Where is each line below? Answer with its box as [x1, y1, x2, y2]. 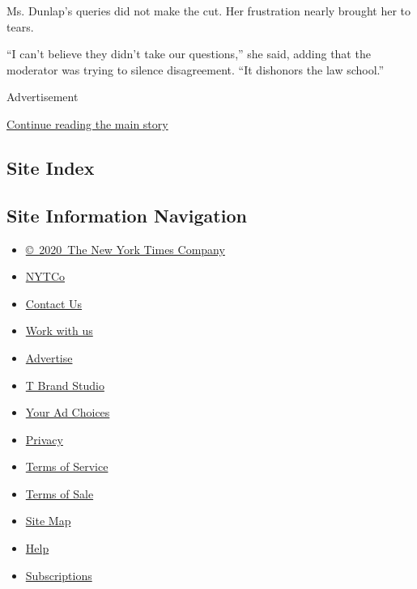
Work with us [25, 322, 93, 339]
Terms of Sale [25, 485, 94, 502]
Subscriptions [25, 566, 92, 583]
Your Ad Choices [25, 404, 110, 421]
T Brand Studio [25, 376, 104, 393]
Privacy [25, 430, 63, 447]
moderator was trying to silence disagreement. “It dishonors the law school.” [6, 61, 385, 78]
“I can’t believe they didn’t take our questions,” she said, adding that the [6, 45, 371, 62]
